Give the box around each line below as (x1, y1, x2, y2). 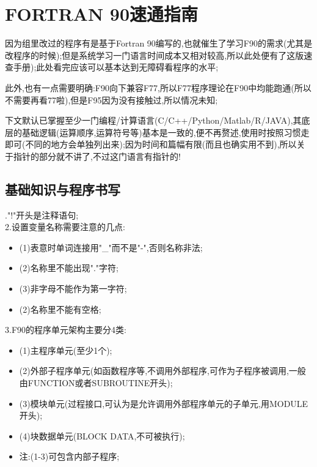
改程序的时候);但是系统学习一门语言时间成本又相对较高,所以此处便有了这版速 (5, 48, 313, 61)
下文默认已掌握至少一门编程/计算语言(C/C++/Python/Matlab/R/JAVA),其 (5, 114, 302, 127)
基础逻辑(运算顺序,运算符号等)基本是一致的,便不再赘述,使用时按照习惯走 (21, 125, 310, 138)
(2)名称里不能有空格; (19, 302, 101, 315)
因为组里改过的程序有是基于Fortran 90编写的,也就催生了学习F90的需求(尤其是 (5, 37, 313, 50)
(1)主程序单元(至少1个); (19, 343, 112, 356)
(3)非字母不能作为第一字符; (19, 282, 127, 295)
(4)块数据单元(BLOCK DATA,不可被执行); (19, 429, 185, 442)
